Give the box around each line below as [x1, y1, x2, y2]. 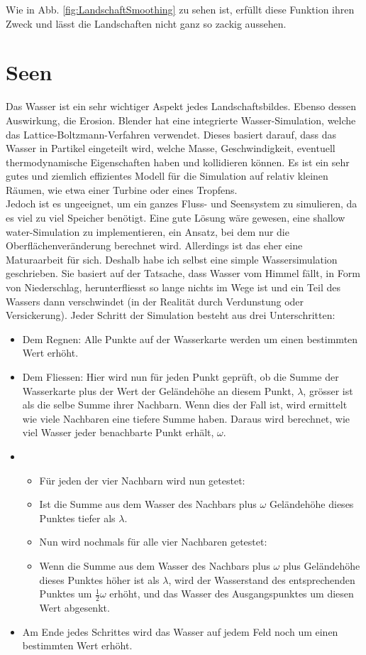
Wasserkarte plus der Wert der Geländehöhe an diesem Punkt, [22, 383, 294, 398]
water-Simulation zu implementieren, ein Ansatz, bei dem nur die [6, 224, 289, 239]
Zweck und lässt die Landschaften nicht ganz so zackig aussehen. [6, 16, 287, 31]
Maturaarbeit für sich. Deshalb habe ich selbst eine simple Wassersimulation [6, 251, 338, 266]
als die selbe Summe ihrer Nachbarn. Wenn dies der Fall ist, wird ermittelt [22, 397, 348, 412]
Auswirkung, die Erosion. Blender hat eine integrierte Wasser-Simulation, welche [6, 112, 356, 127]
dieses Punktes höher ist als [39, 572, 160, 587]
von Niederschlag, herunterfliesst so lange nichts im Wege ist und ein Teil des [6, 280, 340, 295]
